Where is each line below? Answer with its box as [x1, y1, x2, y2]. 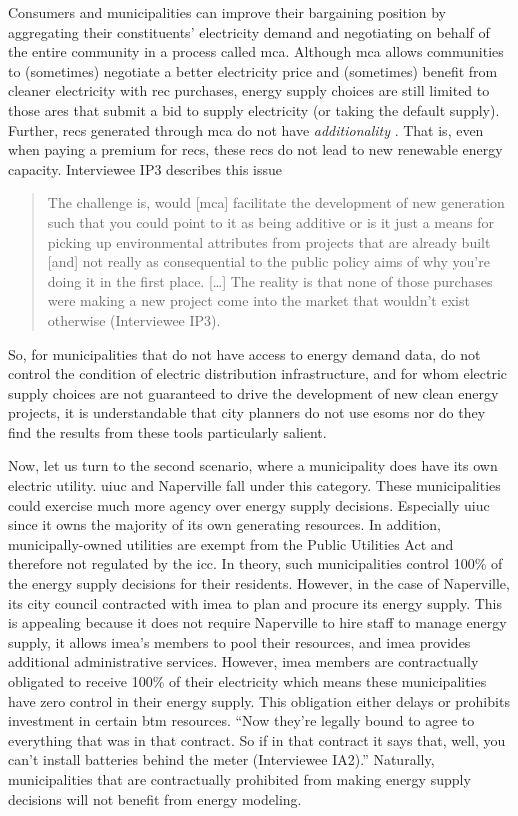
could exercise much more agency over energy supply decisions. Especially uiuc [8, 494, 490, 515]
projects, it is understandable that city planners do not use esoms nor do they [8, 402, 486, 423]
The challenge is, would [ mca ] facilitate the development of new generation [47, 192, 505, 213]
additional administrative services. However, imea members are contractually [8, 651, 479, 672]
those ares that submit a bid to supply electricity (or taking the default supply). [8, 99, 500, 120]
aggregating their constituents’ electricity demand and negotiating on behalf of [8, 21, 490, 42]
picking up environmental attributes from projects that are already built [47, 231, 491, 252]
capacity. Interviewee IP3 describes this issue [8, 158, 283, 179]
